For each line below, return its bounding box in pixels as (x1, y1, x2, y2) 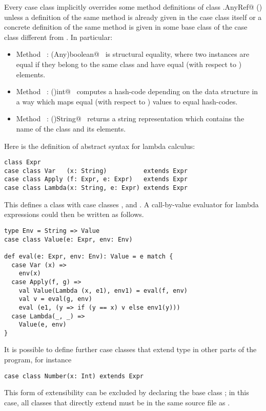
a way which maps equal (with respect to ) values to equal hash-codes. (16, 96, 238, 106)
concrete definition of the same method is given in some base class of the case (4, 21, 248, 32)
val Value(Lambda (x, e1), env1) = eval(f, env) (18, 287, 188, 294)
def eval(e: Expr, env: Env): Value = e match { (4, 252, 173, 260)
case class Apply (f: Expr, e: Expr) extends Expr (4, 176, 188, 183)
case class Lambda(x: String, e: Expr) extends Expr (4, 184, 188, 192)
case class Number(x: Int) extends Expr (4, 372, 144, 380)
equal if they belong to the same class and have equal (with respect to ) (16, 58, 242, 69)
